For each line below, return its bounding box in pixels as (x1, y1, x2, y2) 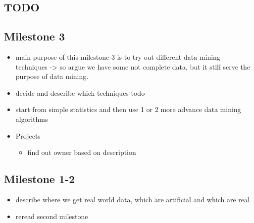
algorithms (15, 113, 48, 124)
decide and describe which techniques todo (15, 87, 145, 98)
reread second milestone (15, 211, 88, 221)
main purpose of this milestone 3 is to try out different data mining (15, 51, 220, 62)
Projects (15, 130, 41, 141)
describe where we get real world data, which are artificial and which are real (15, 194, 250, 204)
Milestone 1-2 (4, 171, 75, 186)
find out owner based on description (27, 147, 136, 157)
